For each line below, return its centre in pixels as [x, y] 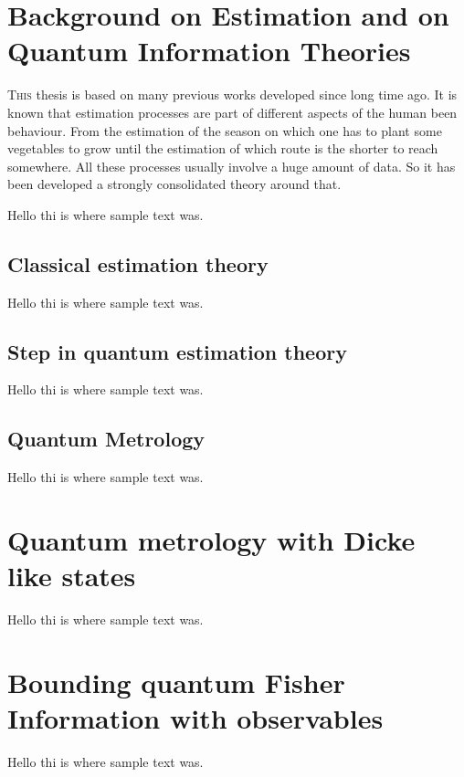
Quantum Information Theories [209, 51]
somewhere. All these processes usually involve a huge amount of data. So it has [232, 166]
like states [72, 576]
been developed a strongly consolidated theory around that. [174, 184]
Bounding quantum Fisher [176, 682]
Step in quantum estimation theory [177, 351]
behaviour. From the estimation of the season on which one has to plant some [225, 130]
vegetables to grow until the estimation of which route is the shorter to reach [223, 148]
